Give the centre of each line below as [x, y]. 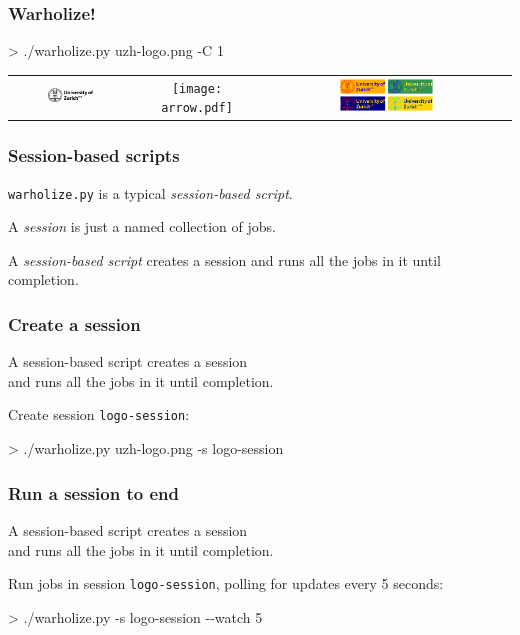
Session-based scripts [94, 155]
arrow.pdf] [197, 108]
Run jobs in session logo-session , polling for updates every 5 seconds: [226, 583]
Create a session [74, 323]
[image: [197, 88]
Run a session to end [93, 492]
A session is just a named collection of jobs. [142, 226]
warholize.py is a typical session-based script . [150, 192]
